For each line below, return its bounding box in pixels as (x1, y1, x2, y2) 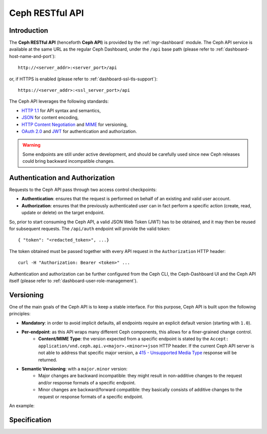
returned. (38, 357, 57, 363)
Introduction (9, 26, 48, 35)
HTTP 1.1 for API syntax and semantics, (21, 107, 101, 114)
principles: (9, 310, 31, 317)
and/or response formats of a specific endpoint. (38, 379, 136, 385)
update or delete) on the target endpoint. (21, 210, 105, 216)
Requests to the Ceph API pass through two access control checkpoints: (9, 186, 157, 193)
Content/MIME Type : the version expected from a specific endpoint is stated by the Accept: (38, 336, 229, 342)
